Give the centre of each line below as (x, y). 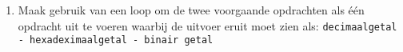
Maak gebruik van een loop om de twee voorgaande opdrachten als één (191, 10)
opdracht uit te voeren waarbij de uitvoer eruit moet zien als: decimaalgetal (207, 25)
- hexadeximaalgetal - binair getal (116, 40)
